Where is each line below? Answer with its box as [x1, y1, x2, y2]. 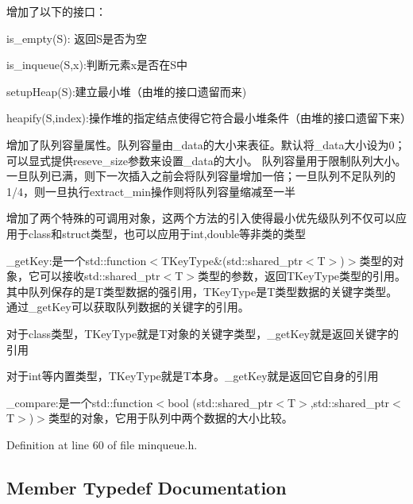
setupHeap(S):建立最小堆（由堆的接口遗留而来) [6, 83, 247, 99]
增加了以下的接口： [6, 3, 106, 19]
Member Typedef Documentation [6, 475, 287, 499]
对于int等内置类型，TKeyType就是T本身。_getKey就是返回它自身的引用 [6, 367, 379, 384]
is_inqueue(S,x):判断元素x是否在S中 [6, 56, 188, 73]
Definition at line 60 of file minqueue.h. [6, 436, 198, 452]
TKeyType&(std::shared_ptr [160, 252, 303, 268]
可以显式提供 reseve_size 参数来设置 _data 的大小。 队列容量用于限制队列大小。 [6, 152, 407, 168]
